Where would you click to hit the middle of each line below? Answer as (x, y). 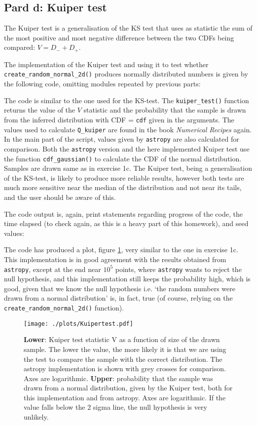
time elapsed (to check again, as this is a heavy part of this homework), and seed (126, 223)
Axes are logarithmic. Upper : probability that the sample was (118, 378)
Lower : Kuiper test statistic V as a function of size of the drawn (122, 339)
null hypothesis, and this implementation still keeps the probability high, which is (127, 279)
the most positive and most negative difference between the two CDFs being (119, 37)
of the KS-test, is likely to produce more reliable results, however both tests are (124, 177)
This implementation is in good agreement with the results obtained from (115, 259)
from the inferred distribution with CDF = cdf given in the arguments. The (119, 119)
